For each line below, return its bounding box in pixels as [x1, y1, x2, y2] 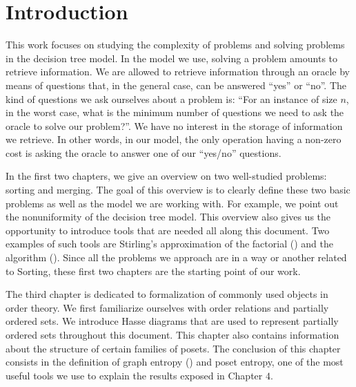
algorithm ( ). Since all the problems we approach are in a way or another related [6, 250, 347, 265]
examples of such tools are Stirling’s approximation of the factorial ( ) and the [6, 236, 333, 251]
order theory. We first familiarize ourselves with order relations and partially [6, 300, 329, 314]
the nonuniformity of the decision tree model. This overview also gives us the [6, 209, 331, 224]
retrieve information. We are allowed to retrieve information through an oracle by [6, 64, 350, 79]
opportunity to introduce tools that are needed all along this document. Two [6, 223, 330, 237]
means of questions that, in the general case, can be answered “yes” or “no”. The [6, 77, 347, 92]
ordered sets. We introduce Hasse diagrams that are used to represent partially [6, 314, 339, 328]
